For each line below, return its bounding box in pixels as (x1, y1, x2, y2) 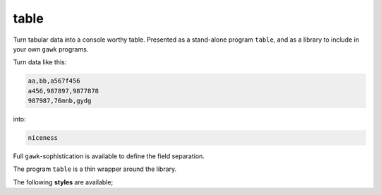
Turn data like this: (13, 58, 67, 66)
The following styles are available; (13, 177, 114, 187)
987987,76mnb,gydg (28, 97, 92, 105)
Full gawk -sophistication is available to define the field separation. (13, 152, 205, 160)
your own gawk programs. (13, 45, 89, 53)
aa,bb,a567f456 (28, 77, 80, 85)
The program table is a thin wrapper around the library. (13, 165, 177, 173)
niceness (28, 134, 59, 142)
